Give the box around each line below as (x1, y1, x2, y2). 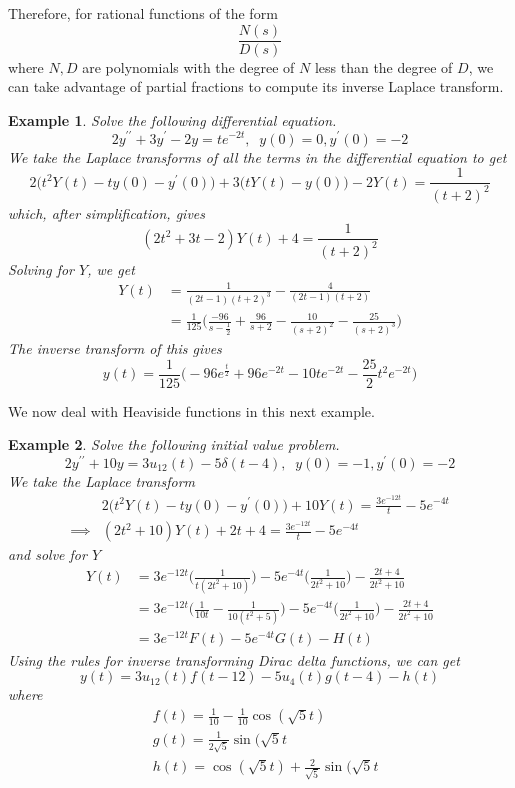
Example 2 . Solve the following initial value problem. (8, 434, 340, 455)
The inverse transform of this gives (8, 337, 222, 358)
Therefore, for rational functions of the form (8, 3, 278, 23)
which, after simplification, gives (8, 202, 205, 223)
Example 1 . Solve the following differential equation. (8, 109, 337, 130)
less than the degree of (314, 56, 453, 77)
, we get (87, 258, 135, 279)
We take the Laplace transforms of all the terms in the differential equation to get (8, 146, 507, 167)
